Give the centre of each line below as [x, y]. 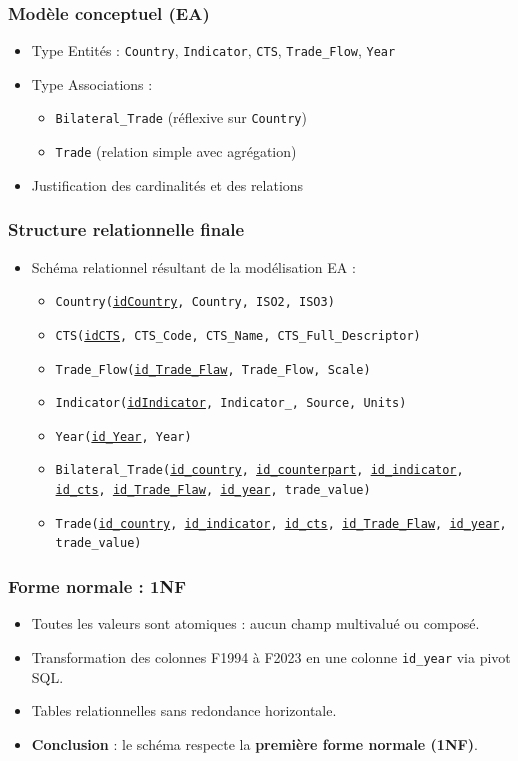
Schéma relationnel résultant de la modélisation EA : [193, 266]
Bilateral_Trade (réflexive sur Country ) [181, 117]
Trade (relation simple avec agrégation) [176, 151]
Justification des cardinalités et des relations [167, 184]
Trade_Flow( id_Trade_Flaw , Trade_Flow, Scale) [213, 369]
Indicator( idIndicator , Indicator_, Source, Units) [231, 403]
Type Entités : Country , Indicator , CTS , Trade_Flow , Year [213, 50]
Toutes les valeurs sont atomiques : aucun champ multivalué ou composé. [255, 623]
